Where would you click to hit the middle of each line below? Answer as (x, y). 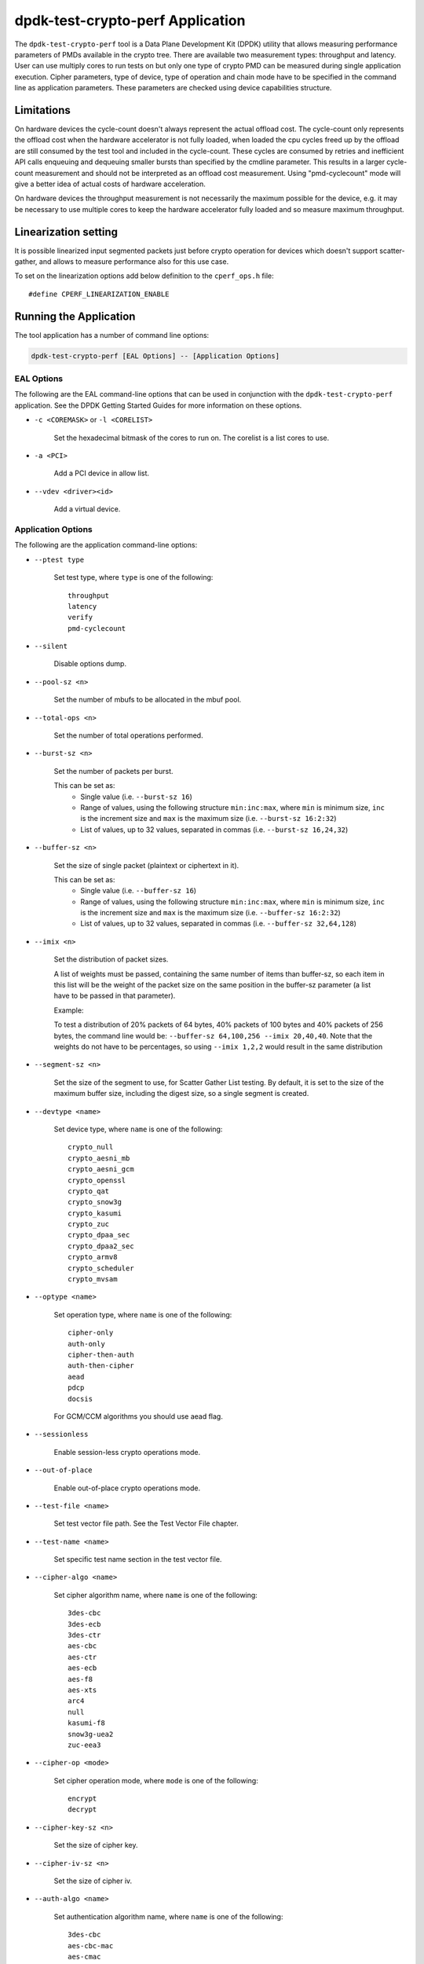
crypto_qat (89, 1191)
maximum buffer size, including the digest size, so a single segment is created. (181, 1094)
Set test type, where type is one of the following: (133, 577)
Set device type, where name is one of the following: (138, 1129)
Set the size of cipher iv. (93, 1881)
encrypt (82, 1799)
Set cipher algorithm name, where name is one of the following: (156, 1595)
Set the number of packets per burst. (113, 771)
